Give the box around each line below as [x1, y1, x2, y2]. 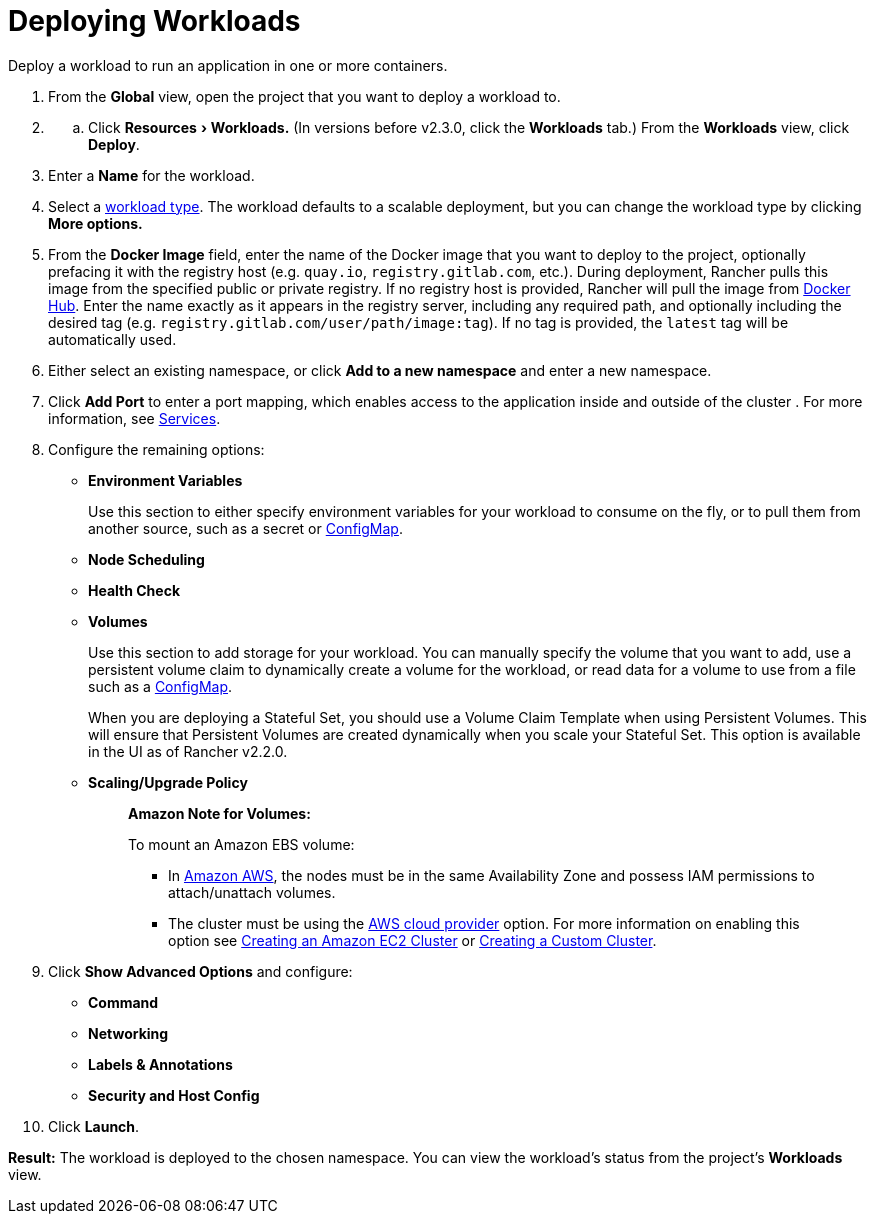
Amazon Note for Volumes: [128, 804, 311, 822]
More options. [48, 214, 143, 232]
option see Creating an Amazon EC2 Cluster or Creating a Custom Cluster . [168, 931, 657, 949]
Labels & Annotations [88, 1055, 233, 1073]
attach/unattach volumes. [168, 883, 336, 901]
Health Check [88, 581, 181, 599]
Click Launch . [48, 1117, 140, 1135]
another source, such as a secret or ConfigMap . [88, 519, 403, 537]
